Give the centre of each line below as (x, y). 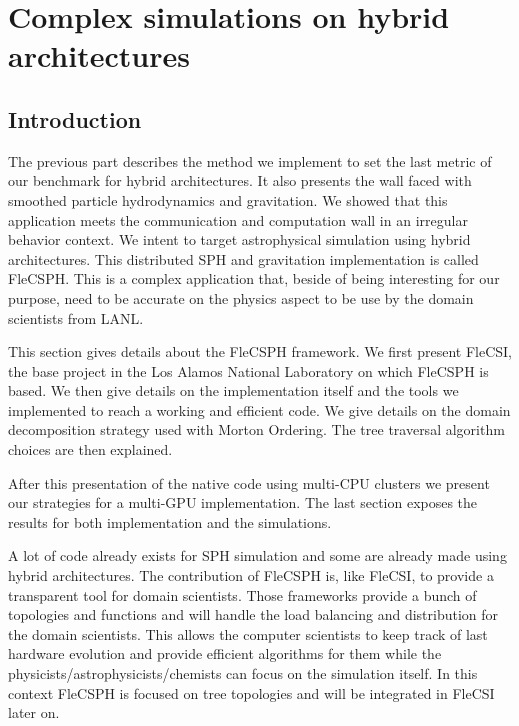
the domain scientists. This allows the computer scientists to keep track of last (248, 633)
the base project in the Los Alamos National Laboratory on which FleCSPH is (248, 370)
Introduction (75, 118)
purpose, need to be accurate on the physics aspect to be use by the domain (241, 297)
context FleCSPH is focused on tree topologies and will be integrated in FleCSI (251, 692)
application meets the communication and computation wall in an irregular (238, 219)
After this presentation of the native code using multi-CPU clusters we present (249, 482)
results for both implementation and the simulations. (170, 521)
